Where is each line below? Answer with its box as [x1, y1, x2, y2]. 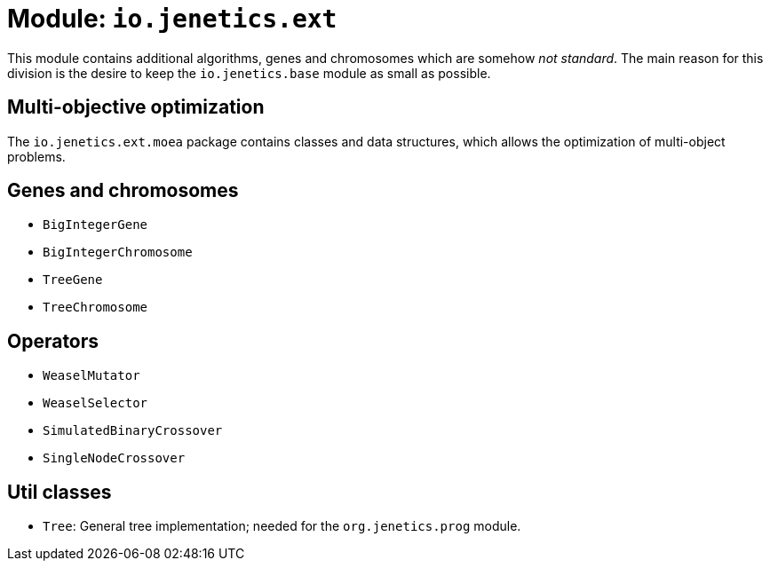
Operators [7, 329, 99, 352]
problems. [7, 148, 66, 164]
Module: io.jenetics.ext [7, 4, 337, 34]
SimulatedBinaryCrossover [43, 423, 223, 438]
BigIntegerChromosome [43, 245, 193, 260]
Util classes [7, 480, 112, 503]
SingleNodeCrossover [43, 451, 186, 466]
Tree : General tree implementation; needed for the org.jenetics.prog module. [43, 518, 521, 534]
